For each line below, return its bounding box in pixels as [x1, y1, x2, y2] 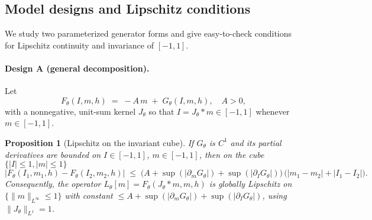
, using [262, 189, 287, 201]
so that [148, 105, 174, 117]
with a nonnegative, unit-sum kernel [5, 105, 136, 117]
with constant [64, 189, 113, 201]
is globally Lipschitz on [209, 177, 292, 190]
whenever [255, 105, 290, 117]
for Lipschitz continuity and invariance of [5, 38, 154, 51]
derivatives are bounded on [5, 148, 101, 160]
